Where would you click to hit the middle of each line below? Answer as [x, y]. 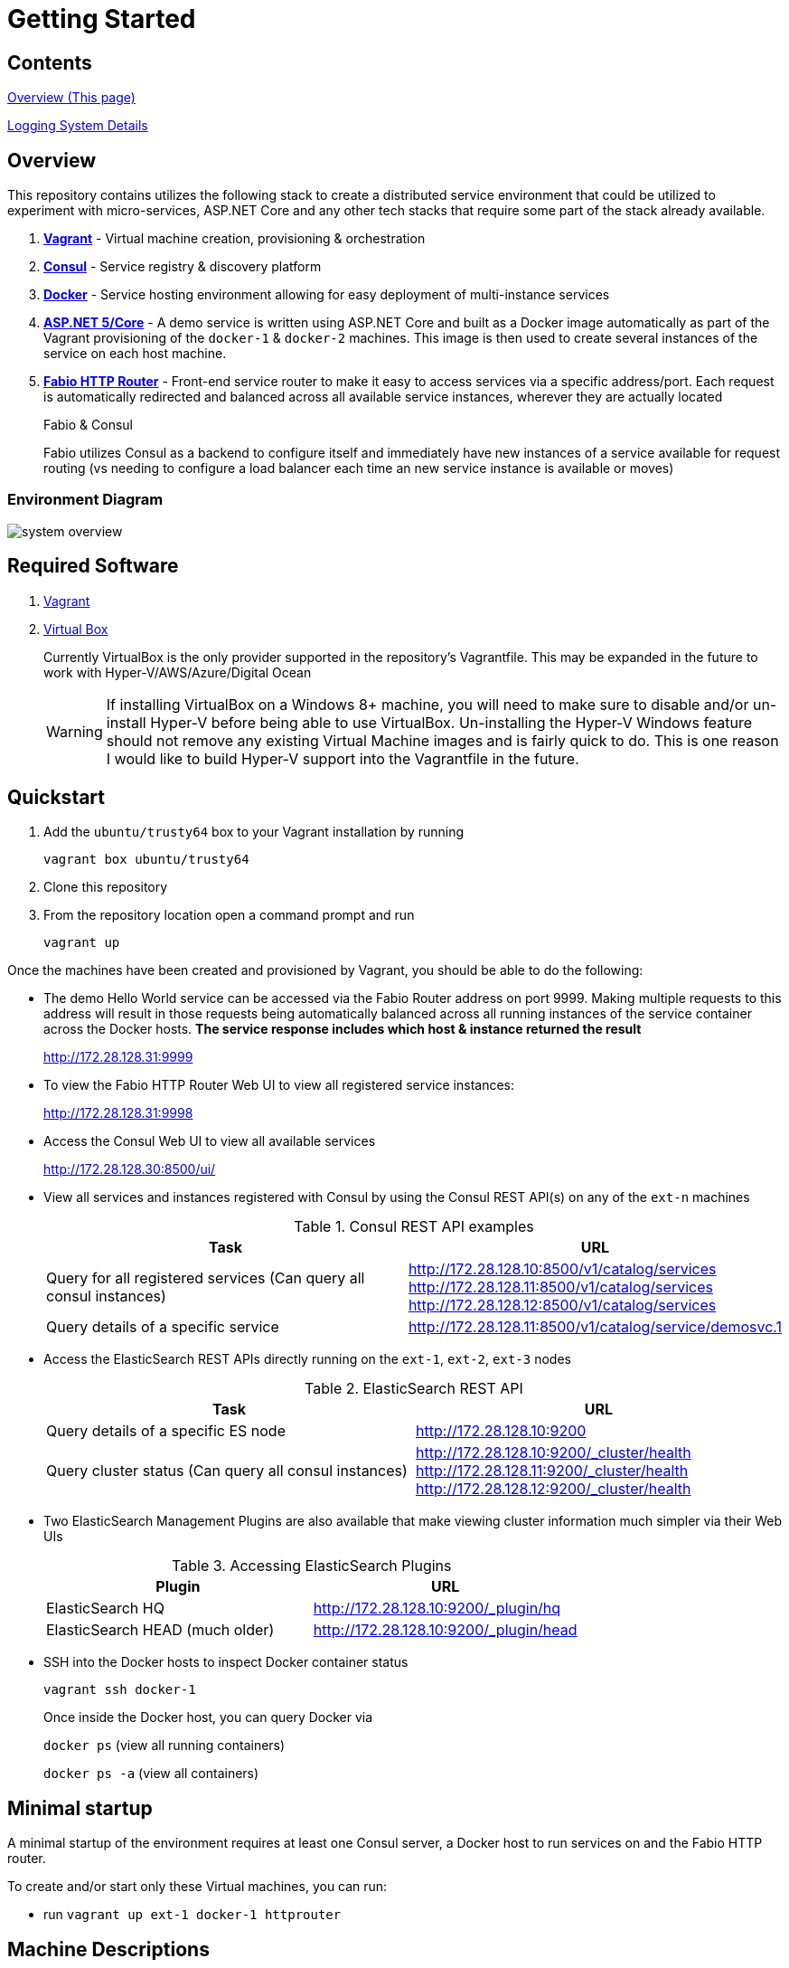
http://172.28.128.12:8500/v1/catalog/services [562, 1306]
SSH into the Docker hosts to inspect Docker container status [226, 1662]
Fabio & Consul [88, 425]
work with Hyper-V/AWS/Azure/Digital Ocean [178, 672]
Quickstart [56, 798]
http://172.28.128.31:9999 [118, 1057]
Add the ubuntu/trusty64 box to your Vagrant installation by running [254, 832]
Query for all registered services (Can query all [206, 1278]
